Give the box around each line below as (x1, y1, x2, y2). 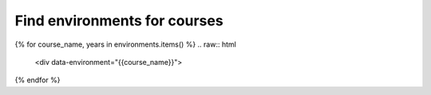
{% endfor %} (14, 75, 61, 85)
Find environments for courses (14, 12, 223, 29)
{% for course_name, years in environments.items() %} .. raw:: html (14, 40, 237, 49)
